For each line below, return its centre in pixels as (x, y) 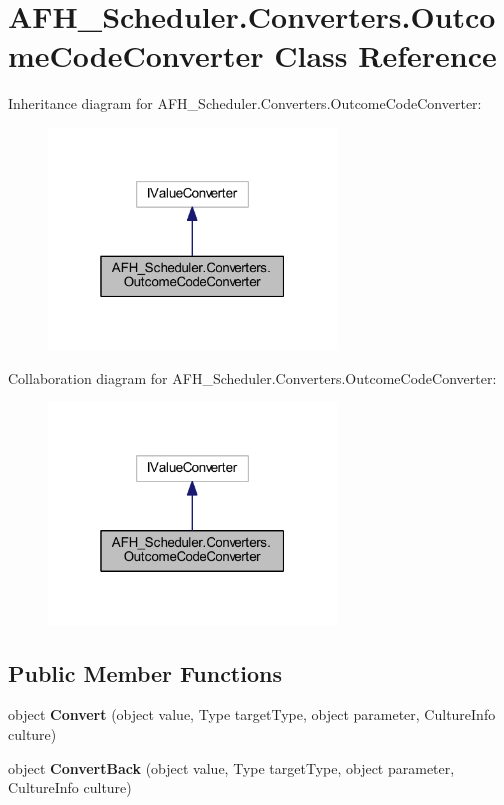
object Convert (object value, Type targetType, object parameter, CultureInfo (252, 714)
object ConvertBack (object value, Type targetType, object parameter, (231, 767)
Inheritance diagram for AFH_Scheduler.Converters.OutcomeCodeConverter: (245, 103)
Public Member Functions (145, 672)
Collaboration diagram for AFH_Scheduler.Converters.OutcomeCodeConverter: (252, 377)
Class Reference (385, 55)
